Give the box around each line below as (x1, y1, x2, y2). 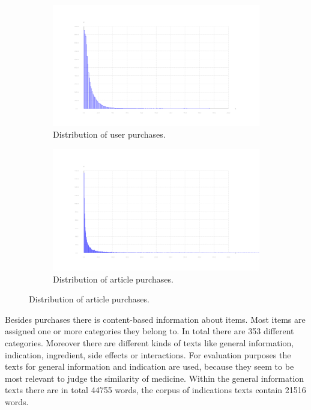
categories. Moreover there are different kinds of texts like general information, (5, 336, 294, 349)
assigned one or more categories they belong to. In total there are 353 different (5, 325, 294, 337)
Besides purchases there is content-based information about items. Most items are (5, 313, 306, 325)
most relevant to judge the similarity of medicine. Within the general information (5, 372, 304, 384)
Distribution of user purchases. (53, 128, 166, 141)
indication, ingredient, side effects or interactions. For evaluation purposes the (5, 348, 291, 361)
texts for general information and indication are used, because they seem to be (5, 360, 294, 373)
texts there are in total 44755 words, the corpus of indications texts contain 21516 (5, 384, 306, 396)
